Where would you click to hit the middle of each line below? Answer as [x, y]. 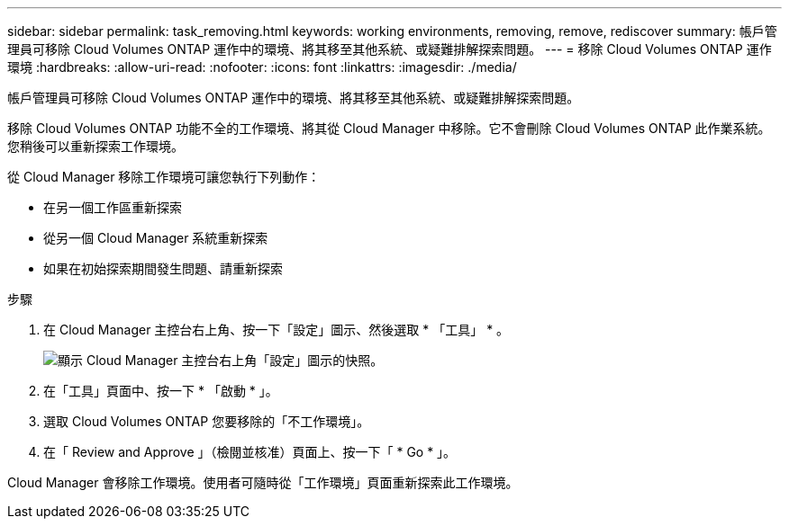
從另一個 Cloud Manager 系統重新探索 [156, 238]
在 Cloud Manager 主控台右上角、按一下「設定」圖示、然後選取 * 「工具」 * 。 [277, 330]
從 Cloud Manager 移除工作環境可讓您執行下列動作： [164, 177]
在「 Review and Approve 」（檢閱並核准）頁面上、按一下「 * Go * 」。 [250, 452]
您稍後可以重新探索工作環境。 [95, 146]
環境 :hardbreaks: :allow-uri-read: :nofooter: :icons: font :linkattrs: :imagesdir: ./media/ [262, 67]
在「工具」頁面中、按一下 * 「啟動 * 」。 [161, 391]
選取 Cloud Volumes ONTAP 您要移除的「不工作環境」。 [207, 421]
